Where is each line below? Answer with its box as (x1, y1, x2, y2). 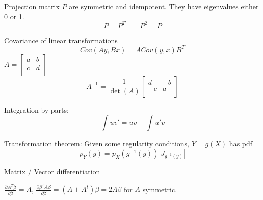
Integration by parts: (4, 104, 69, 115)
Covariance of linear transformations (4, 35, 118, 45)
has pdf (229, 138, 253, 149)
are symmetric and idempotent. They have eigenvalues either (69, 1, 259, 11)
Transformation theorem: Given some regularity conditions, (4, 138, 189, 149)
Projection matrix (4, 1, 60, 11)
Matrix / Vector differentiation (4, 165, 100, 176)
